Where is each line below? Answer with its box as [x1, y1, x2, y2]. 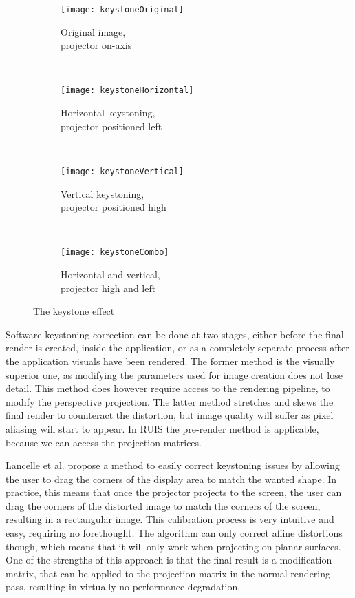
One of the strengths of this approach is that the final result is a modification [6, 553, 332, 567]
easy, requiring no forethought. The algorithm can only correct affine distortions [6, 526, 343, 540]
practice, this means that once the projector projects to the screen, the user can [6, 485, 342, 499]
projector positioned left [61, 118, 162, 133]
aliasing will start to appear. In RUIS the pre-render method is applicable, [6, 421, 319, 435]
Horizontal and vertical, [61, 267, 160, 281]
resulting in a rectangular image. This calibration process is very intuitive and [6, 512, 334, 526]
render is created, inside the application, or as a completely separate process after [6, 340, 349, 355]
